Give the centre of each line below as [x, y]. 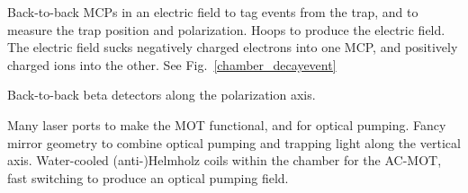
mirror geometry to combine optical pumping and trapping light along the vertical [234, 142]
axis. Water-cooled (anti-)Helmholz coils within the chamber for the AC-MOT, [225, 160]
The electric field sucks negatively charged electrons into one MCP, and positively [233, 47]
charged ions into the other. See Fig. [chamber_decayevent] [172, 64]
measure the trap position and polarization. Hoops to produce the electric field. [226, 29]
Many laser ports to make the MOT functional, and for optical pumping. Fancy [227, 124]
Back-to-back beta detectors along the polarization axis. [162, 95]
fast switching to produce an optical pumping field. [148, 177]
